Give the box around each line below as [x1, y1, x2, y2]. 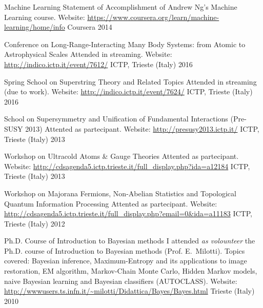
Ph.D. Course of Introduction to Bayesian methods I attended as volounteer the [4, 235, 255, 246]
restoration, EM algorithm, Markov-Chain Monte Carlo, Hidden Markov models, [4, 265, 257, 276]
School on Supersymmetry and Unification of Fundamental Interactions [4, 113, 228, 124]
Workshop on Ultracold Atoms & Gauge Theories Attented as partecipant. [4, 151, 239, 161]
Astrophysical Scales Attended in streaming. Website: [4, 49, 172, 59]
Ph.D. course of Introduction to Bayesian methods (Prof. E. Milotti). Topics [4, 245, 245, 256]
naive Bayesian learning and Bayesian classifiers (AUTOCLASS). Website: [4, 275, 237, 286]
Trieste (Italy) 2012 [4, 218, 65, 229]
